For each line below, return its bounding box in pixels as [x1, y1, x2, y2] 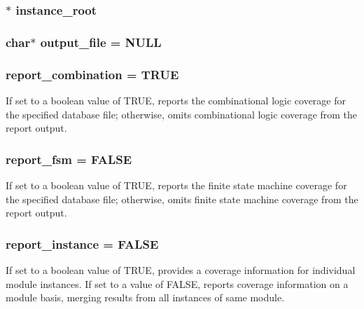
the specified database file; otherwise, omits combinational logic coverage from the [6, 107, 358, 121]
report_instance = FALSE [6, 235, 159, 252]
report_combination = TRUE [6, 65, 179, 83]
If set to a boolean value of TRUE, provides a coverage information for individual [6, 262, 356, 277]
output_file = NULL [40, 33, 162, 50]
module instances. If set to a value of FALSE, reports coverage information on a [6, 276, 349, 291]
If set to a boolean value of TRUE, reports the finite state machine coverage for [6, 177, 347, 192]
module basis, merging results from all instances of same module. [6, 290, 285, 305]
